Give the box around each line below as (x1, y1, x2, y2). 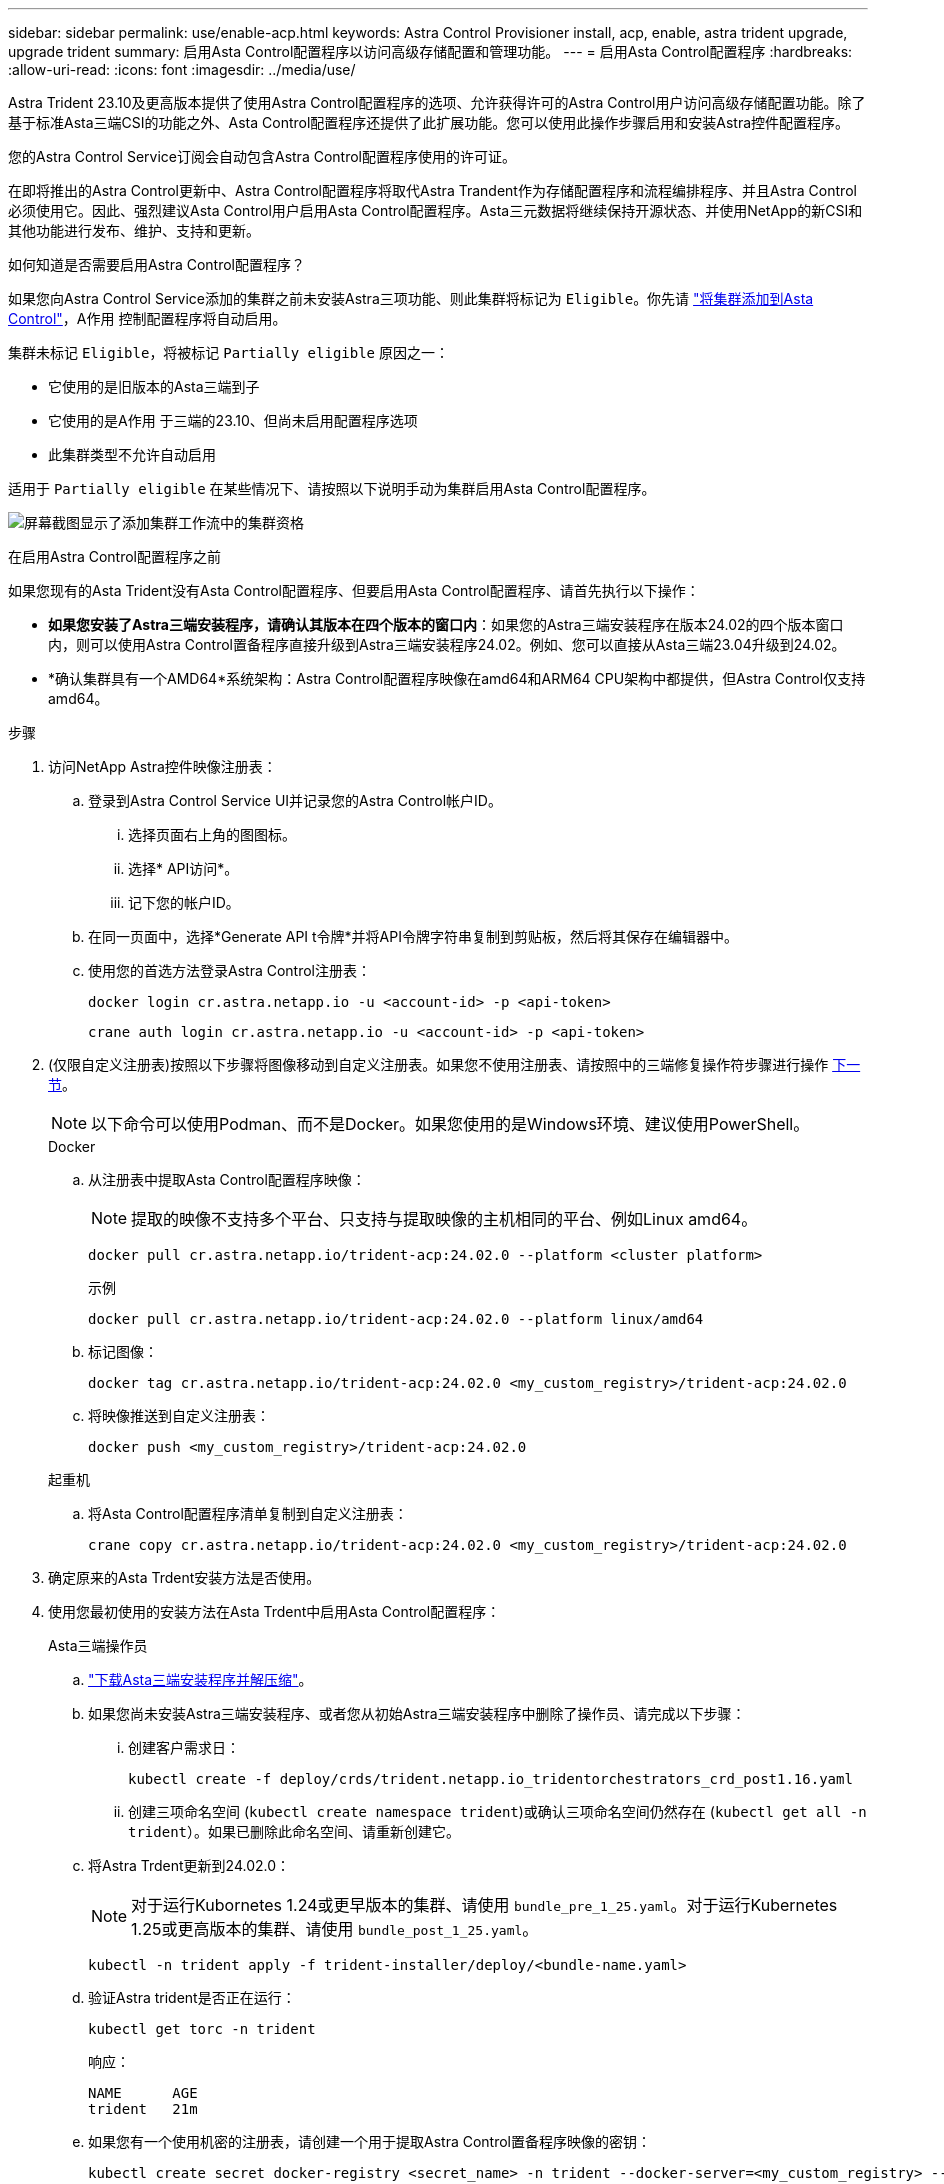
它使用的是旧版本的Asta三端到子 (48, 378, 260, 395)
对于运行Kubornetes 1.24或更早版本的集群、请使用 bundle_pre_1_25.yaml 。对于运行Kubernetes (131, 1895, 838, 1915)
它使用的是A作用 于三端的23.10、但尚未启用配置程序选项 (48, 412, 418, 429)
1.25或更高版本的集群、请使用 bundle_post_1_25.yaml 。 (131, 1919, 539, 1939)
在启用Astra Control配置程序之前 (8, 548, 221, 565)
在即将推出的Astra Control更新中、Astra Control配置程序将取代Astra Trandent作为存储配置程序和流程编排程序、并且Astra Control (8, 182, 857, 199)
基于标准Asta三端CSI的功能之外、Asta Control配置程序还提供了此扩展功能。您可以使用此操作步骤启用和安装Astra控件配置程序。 (8, 114, 850, 131)
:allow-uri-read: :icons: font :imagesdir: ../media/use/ (8, 61, 356, 78)
